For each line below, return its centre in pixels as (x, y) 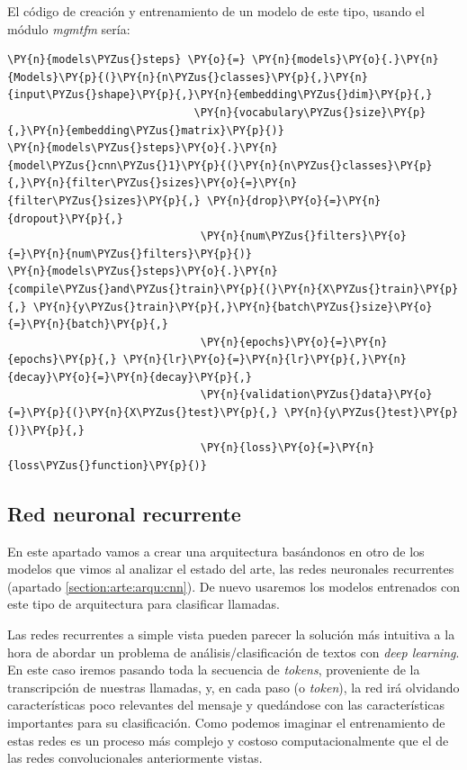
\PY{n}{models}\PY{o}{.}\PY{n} (346, 60)
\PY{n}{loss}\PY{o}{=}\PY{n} (287, 448)
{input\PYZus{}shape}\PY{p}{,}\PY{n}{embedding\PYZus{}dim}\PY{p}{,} (220, 95)
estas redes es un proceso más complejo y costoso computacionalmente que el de (228, 740)
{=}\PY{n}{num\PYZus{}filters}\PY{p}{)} (130, 254)
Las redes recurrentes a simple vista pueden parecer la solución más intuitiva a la (231, 634)
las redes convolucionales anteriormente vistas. (135, 758)
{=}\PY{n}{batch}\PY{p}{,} (88, 325)
